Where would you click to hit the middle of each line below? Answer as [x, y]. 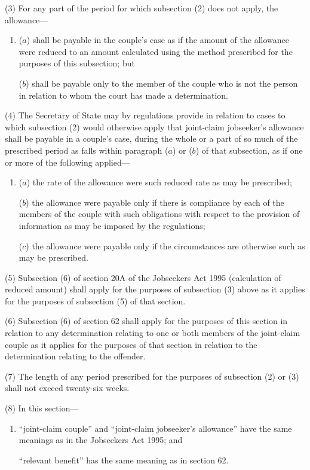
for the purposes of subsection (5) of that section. [95, 300]
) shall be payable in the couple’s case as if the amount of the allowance [158, 40]
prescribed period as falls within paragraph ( [87, 150]
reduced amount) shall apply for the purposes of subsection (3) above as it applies [155, 289]
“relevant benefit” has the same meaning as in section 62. [124, 460]
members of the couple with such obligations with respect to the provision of [159, 214]
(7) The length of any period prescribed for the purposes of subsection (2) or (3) [152, 376]
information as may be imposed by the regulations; [112, 225]
